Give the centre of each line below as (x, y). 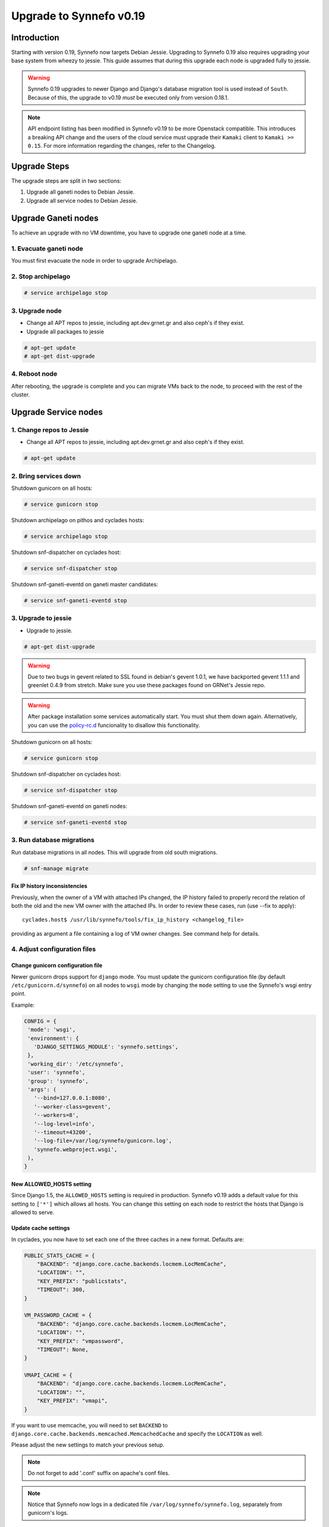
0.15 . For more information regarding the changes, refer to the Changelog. (122, 146)
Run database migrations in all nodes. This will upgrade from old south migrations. (115, 852)
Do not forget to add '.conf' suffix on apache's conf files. (99, 1473)
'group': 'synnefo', (58, 1081)
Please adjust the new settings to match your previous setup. (88, 1445)
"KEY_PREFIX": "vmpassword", (80, 1341)
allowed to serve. (33, 1212)
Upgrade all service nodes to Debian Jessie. (82, 200)
